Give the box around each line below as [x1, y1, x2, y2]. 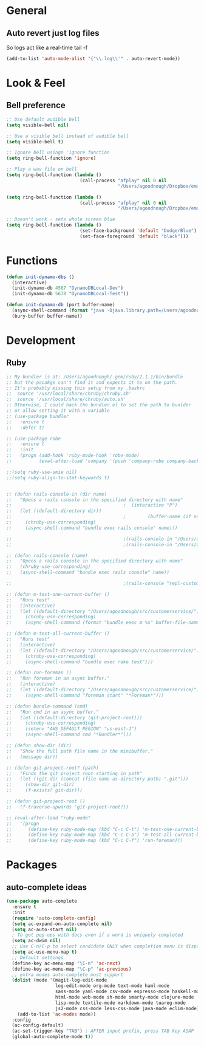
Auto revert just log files [6, 28, 100, 38]
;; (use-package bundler [6, 413, 69, 419]
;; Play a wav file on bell [6, 166, 78, 173]
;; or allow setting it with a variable [6, 408, 110, 414]
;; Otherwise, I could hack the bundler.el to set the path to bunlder [6, 402, 191, 408]
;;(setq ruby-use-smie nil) [6, 469, 78, 475]
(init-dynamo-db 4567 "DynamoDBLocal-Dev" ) [12, 285, 123, 292]
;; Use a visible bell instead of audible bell [6, 133, 129, 139]
